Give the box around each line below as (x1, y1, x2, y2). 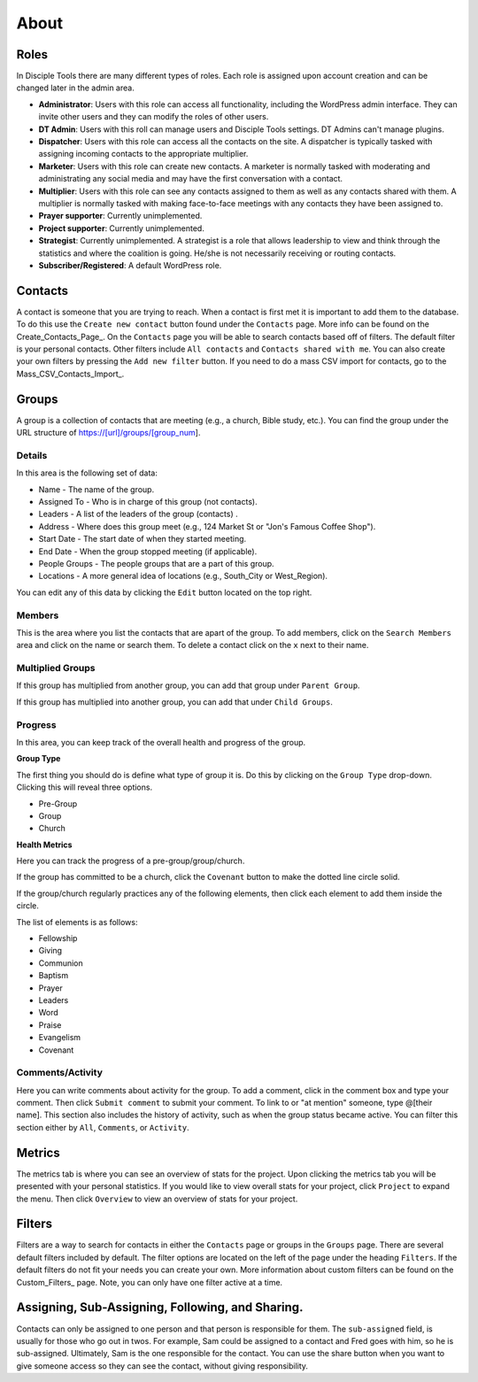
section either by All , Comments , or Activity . (16, 1122, 189, 1132)
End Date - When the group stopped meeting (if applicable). (38, 545, 258, 557)
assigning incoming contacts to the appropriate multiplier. (38, 149, 249, 159)
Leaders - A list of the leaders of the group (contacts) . (38, 509, 238, 520)
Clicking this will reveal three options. (16, 782, 153, 792)
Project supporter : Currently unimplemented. (38, 222, 205, 234)
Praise (38, 1019, 62, 1031)
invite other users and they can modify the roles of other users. (38, 112, 269, 122)
